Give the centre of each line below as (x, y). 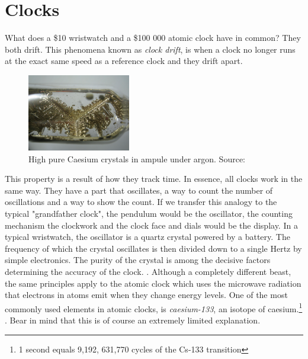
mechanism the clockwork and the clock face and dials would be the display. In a (151, 225)
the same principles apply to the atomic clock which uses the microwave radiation (153, 283)
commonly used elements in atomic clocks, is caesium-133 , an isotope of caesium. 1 (154, 307)
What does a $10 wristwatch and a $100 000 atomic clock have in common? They (153, 38)
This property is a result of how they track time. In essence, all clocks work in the (154, 179)
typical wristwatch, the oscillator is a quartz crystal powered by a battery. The (147, 237)
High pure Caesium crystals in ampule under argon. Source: (137, 158)
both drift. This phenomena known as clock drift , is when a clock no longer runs (150, 49)
